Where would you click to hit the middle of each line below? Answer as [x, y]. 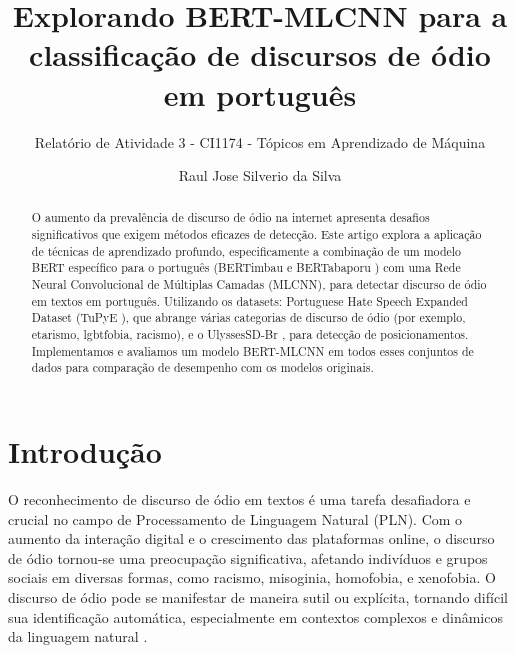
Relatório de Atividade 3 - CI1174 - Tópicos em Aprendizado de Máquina [260, 141]
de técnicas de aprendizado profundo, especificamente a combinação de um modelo [246, 250]
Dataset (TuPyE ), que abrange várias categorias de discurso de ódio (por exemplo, [248, 317]
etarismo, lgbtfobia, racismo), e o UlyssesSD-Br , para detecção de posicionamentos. [250, 334]
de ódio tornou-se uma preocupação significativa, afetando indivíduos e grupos [248, 557]
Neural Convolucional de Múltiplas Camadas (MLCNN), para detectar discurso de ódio [259, 284]
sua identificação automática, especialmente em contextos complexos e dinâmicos [255, 616]
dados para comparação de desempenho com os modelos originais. [202, 367]
